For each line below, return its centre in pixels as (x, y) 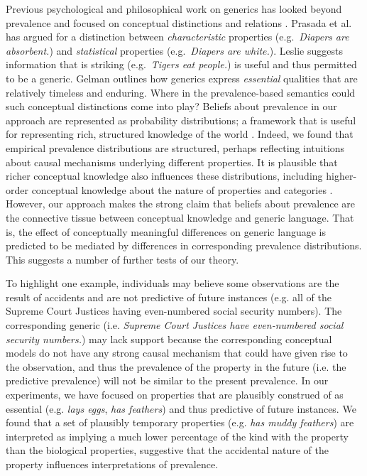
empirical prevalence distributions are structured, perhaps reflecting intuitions (175, 147)
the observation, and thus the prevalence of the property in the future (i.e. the (176, 366)
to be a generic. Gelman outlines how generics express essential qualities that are (182, 78)
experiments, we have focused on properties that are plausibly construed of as (175, 395)
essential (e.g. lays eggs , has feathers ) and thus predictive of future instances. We (181, 408)
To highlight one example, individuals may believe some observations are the (172, 283)
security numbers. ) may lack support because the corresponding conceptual (169, 339)
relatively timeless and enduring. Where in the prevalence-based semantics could (181, 92)
